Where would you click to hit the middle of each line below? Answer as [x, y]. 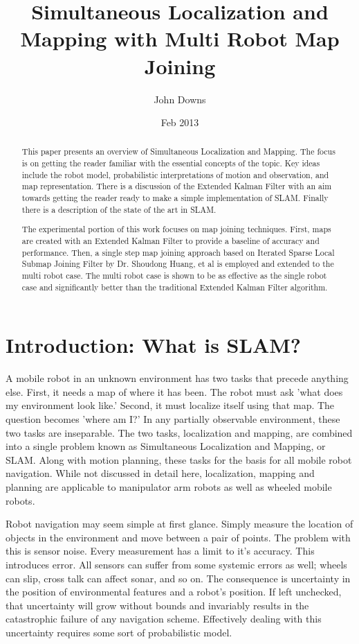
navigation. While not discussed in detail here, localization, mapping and [160, 473]
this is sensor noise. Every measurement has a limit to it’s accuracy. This [160, 551]
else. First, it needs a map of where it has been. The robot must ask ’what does [174, 391]
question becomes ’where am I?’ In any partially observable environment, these [173, 418]
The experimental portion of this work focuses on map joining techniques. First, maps [176, 229]
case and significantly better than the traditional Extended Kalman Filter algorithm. [175, 287]
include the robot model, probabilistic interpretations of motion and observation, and [175, 174]
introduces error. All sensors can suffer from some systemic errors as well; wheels [176, 564]
